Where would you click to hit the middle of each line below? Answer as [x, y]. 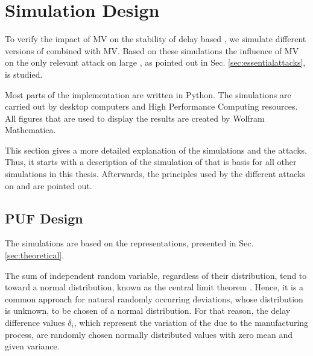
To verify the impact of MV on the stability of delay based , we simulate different [156, 39]
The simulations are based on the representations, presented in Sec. [129, 243]
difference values [35, 323]
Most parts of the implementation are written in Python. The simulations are [148, 94]
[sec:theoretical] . [35, 255]
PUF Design [44, 218]
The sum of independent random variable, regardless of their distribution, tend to [156, 275]
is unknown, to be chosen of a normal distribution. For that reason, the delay [148, 311]
